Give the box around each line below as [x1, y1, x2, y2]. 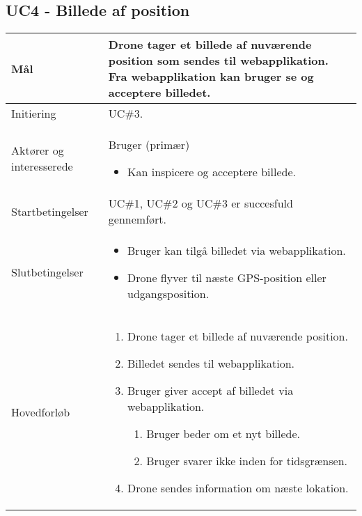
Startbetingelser [11, 203, 88, 219]
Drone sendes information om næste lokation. [127, 480, 349, 497]
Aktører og [11, 142, 64, 159]
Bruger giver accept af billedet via [127, 382, 294, 399]
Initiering [11, 105, 56, 122]
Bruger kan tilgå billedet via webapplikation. [127, 242, 346, 259]
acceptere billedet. [108, 84, 211, 101]
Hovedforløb [11, 404, 70, 421]
